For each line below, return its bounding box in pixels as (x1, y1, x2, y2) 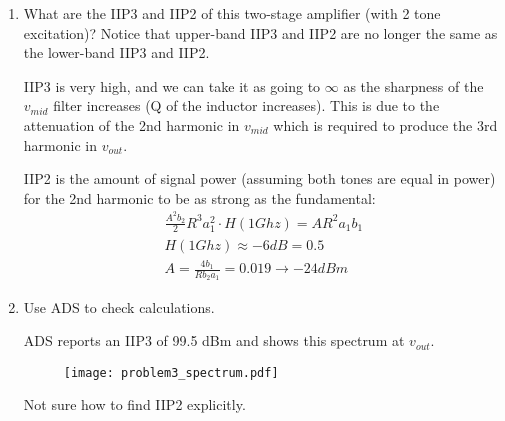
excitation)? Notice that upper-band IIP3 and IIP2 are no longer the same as (23, 22, 498, 43)
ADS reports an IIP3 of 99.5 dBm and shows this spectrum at (23, 330, 405, 351)
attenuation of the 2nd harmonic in (23, 114, 240, 135)
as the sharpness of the (343, 75, 484, 96)
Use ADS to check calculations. (23, 296, 215, 317)
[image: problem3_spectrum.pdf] (63, 365, 279, 380)
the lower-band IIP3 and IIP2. (23, 42, 210, 63)
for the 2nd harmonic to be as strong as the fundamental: (23, 187, 376, 208)
